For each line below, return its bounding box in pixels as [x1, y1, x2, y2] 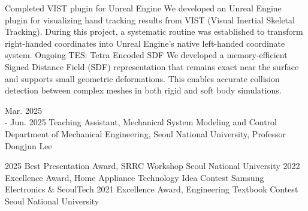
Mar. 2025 [5, 104, 42, 116]
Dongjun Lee [5, 139, 52, 152]
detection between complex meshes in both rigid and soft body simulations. [5, 84, 282, 97]
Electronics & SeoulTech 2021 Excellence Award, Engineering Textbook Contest [5, 183, 298, 195]
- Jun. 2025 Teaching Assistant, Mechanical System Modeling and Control [5, 116, 277, 128]
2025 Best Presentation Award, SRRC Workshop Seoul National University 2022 [5, 159, 300, 172]
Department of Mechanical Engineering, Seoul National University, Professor [5, 127, 286, 140]
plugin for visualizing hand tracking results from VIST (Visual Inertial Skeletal [5, 13, 295, 26]
